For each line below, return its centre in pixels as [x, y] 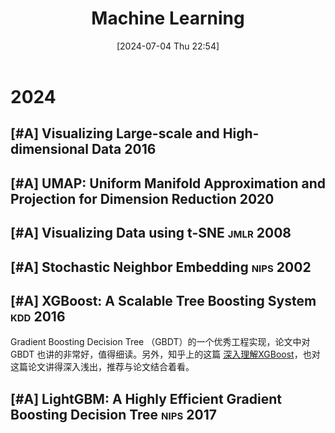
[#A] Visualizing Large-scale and [115, 133]
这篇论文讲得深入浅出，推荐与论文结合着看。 [102, 367]
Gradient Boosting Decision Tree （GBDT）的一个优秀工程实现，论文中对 [160, 342]
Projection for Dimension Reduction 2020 [142, 198]
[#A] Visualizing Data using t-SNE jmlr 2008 [151, 233]
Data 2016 [124, 149]
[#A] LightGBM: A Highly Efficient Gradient [146, 398]
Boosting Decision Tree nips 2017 [113, 414]
